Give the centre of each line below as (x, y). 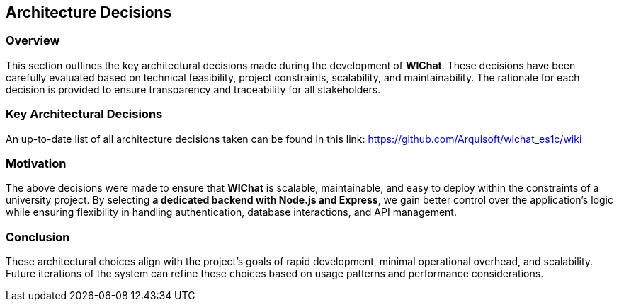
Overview (33, 41)
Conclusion (38, 237)
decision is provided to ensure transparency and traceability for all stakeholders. (193, 89)
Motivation (36, 163)
